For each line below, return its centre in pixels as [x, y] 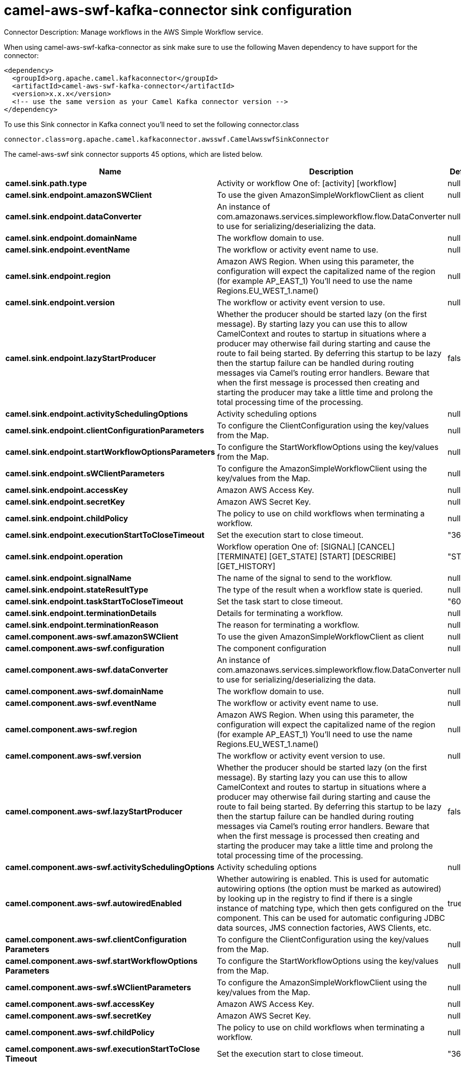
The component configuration [272, 648]
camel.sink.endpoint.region [58, 276]
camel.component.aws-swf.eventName [81, 703]
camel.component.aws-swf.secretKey [78, 1015]
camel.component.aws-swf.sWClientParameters [98, 987]
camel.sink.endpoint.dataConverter [73, 216]
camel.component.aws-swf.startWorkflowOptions [102, 961]
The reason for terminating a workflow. [288, 625]
